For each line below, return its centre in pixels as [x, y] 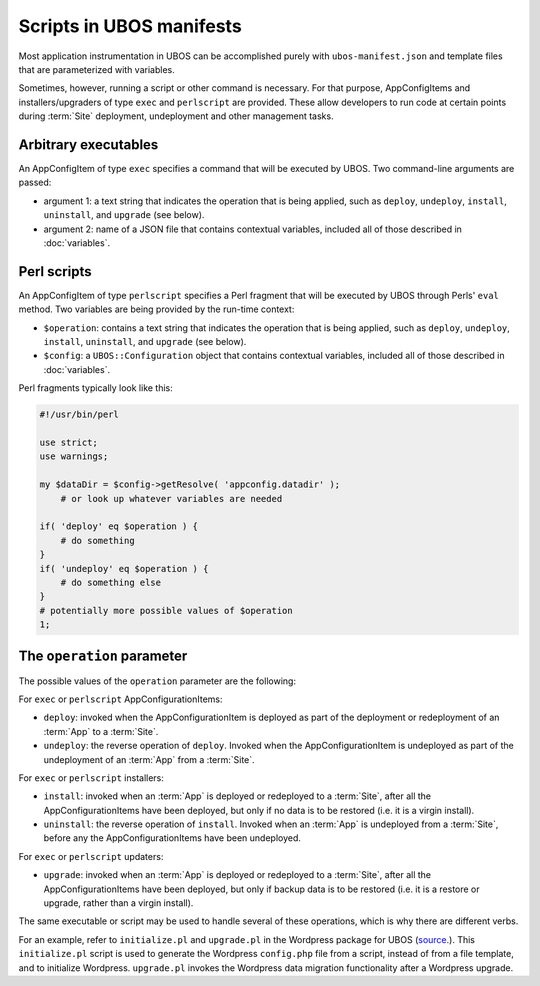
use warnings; [74, 456]
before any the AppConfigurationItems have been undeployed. [172, 838]
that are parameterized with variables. [96, 69]
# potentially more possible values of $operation [166, 610]
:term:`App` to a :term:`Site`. [101, 731]
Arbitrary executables [88, 144]
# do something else [111, 582]
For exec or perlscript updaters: [91, 856]
